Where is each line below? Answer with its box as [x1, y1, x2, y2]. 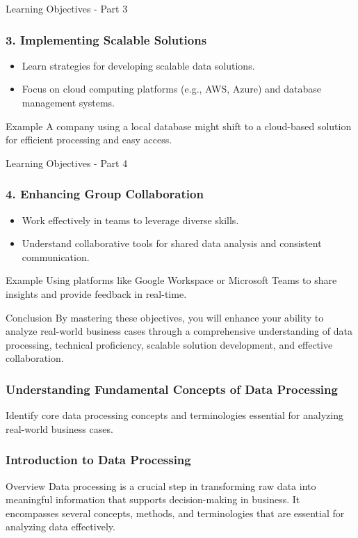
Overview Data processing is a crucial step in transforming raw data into [6, 478, 316, 493]
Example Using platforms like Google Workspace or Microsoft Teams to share [6, 273, 337, 287]
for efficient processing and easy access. [6, 132, 172, 147]
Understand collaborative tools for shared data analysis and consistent [22, 236, 322, 251]
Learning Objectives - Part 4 [6, 155, 128, 170]
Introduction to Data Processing [6, 451, 191, 468]
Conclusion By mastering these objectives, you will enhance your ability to [6, 310, 324, 324]
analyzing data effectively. [6, 519, 115, 534]
